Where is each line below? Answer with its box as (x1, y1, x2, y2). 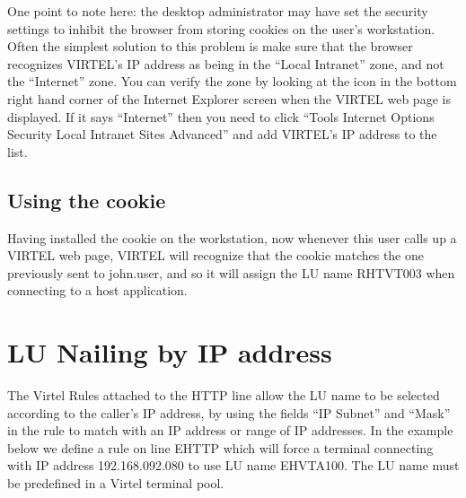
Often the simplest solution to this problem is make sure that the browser (7, 37, 413, 56)
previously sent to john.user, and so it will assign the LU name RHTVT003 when (7, 263, 455, 282)
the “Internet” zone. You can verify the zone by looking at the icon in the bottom (7, 72, 457, 91)
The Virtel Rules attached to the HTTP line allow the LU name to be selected (7, 386, 440, 405)
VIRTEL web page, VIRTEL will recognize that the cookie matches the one (7, 246, 425, 265)
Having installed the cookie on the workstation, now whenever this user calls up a (7, 228, 457, 247)
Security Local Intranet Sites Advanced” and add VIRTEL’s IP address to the (7, 125, 437, 144)
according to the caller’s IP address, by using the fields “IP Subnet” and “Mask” (7, 403, 451, 422)
